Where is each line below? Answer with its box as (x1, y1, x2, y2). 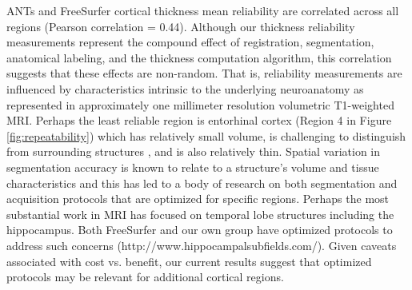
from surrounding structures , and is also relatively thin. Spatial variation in (6, 143, 381, 160)
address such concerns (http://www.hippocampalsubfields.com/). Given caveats (6, 236, 397, 253)
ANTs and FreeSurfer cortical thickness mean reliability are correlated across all (6, 2, 399, 18)
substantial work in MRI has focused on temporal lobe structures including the (6, 205, 394, 222)
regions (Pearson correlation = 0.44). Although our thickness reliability (6, 18, 355, 34)
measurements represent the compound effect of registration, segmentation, (6, 34, 374, 50)
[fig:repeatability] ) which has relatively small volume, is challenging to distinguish (6, 127, 406, 144)
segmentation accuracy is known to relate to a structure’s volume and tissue (6, 158, 379, 175)
